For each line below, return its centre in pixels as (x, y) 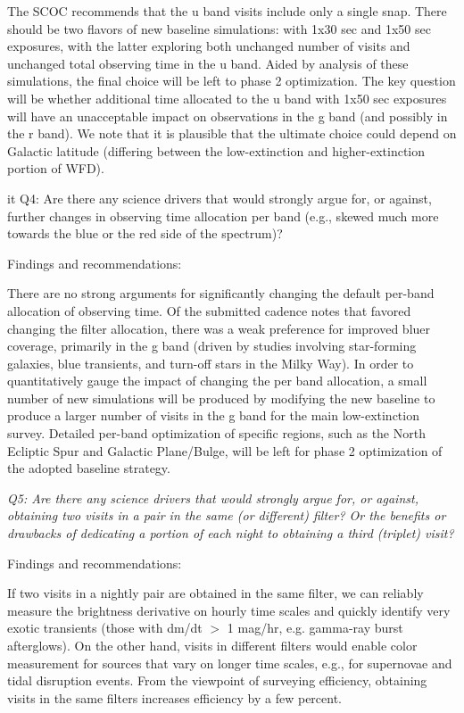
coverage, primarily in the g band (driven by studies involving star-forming (212, 346)
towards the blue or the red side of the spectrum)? (145, 233)
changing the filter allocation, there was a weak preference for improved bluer (219, 328)
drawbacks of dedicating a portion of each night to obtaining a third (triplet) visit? (231, 533)
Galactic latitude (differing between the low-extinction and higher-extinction (216, 150)
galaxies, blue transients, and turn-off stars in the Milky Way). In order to (211, 363)
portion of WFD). (56, 168)
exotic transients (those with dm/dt (105, 628)
